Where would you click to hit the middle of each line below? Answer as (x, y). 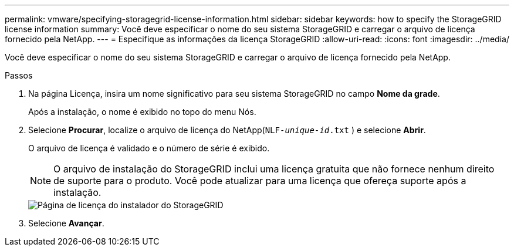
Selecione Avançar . (66, 223)
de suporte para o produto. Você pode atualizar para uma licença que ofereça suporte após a (260, 181)
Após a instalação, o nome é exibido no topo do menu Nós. (142, 112)
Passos (19, 75)
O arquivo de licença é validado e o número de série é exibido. (149, 148)
